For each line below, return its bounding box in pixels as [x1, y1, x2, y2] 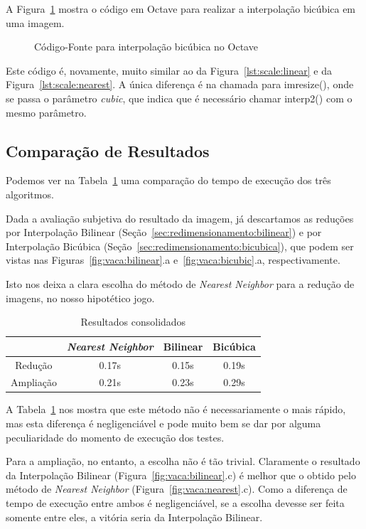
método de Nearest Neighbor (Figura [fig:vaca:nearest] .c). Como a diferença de [6, 481, 348, 496]
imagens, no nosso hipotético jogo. [6, 290, 155, 305]
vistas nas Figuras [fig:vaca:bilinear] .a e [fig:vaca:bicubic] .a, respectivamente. [6, 252, 340, 267]
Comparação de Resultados [6, 139, 210, 161]
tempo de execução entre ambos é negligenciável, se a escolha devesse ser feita [6, 496, 345, 511]
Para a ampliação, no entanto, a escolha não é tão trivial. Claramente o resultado [6, 454, 360, 469]
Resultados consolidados [80, 314, 186, 329]
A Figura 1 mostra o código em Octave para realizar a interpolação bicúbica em [6, 1, 356, 16]
